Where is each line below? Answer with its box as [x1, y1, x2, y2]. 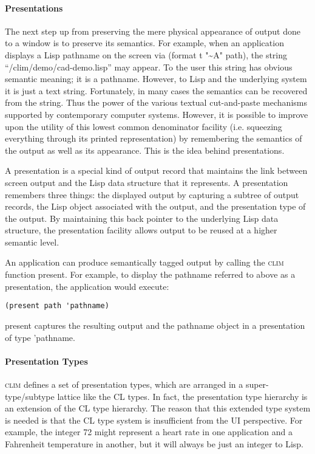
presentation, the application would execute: [5, 280, 169, 292]
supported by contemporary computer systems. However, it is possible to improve [5, 108, 308, 120]
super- [245, 377, 269, 390]
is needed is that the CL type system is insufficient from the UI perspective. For [5, 413, 303, 426]
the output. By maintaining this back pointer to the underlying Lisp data [5, 212, 279, 224]
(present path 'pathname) [5, 301, 109, 311]
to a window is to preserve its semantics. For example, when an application [5, 36, 284, 49]
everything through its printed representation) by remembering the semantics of [5, 132, 302, 145]
